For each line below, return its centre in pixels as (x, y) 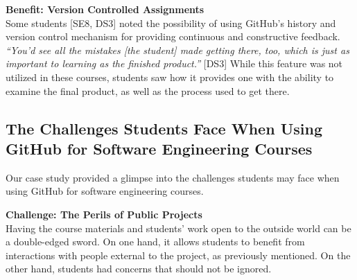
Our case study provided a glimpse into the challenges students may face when (173, 177)
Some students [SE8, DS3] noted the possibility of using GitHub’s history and (171, 23)
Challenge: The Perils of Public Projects (104, 214)
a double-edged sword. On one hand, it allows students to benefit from (155, 242)
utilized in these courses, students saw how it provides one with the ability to (170, 77)
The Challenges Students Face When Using (164, 128)
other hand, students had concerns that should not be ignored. (139, 269)
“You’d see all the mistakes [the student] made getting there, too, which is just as (177, 50)
